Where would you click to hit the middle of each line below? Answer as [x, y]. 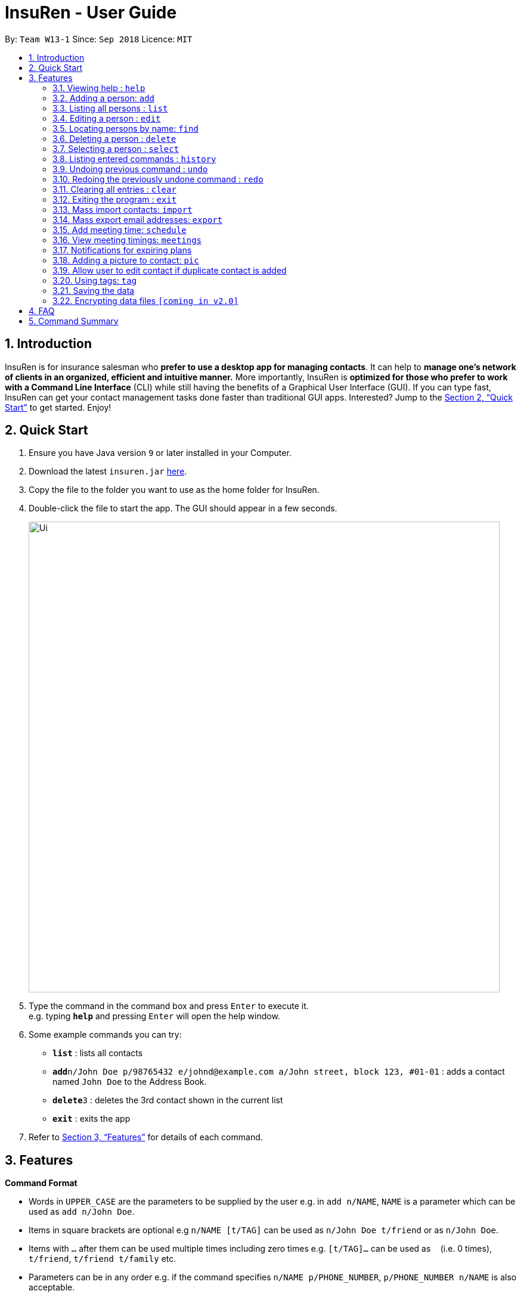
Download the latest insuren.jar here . [108, 471]
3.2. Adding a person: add [103, 98]
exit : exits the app [92, 1119]
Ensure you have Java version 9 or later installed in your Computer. [160, 453]
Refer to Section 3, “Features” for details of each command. [146, 1137]
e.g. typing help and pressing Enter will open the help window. [154, 1016]
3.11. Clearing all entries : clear [114, 189]
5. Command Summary [74, 321]
